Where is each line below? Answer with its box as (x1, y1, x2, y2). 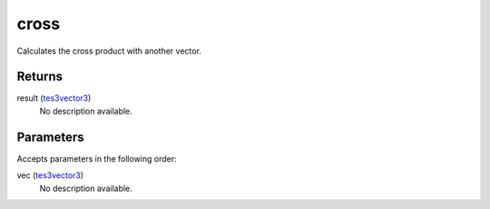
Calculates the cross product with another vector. (16, 45, 201, 56)
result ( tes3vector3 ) (16, 93, 92, 104)
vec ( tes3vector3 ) (16, 170, 84, 181)
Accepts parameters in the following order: (16, 153, 177, 164)
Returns (16, 69, 64, 85)
